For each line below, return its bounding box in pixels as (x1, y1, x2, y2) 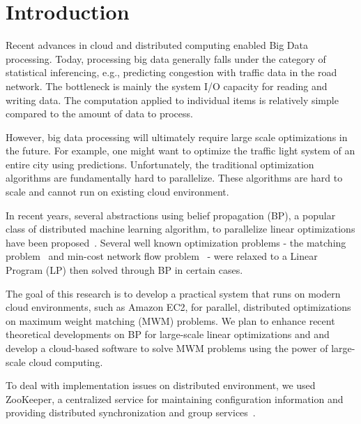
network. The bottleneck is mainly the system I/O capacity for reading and (6, 78, 328, 93)
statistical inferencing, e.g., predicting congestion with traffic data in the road (6, 65, 337, 80)
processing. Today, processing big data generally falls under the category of (6, 51, 326, 66)
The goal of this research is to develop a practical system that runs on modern (6, 286, 341, 300)
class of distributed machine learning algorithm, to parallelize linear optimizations (6, 221, 355, 236)
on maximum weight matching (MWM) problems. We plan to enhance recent (6, 313, 335, 328)
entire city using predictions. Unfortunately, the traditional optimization (6, 156, 314, 171)
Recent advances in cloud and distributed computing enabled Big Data (6, 38, 309, 52)
